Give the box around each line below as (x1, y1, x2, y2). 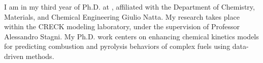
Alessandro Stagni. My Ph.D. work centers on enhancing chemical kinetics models (4, 31, 259, 41)
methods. (25, 50, 54, 61)
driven (4, 50, 24, 61)
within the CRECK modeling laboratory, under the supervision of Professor (4, 21, 240, 32)
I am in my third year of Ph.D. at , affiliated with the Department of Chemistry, (4, 2, 255, 12)
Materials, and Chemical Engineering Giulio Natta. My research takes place (4, 11, 240, 22)
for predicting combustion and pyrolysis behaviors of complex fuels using (4, 41, 231, 51)
